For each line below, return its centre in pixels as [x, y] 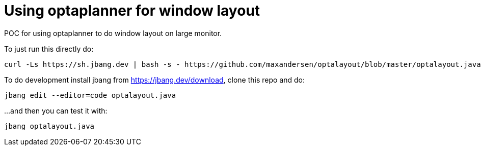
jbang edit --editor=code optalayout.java [90, 95]
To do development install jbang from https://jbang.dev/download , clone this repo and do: [155, 80]
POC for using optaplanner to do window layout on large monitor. [113, 33]
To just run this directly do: [49, 49]
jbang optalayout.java [49, 126]
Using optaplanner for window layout [132, 11]
